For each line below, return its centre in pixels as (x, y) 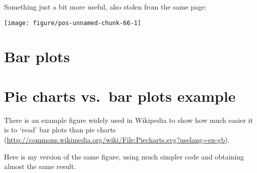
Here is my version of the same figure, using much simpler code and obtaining (124, 156)
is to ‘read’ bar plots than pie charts (60, 130)
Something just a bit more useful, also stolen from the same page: (106, 7)
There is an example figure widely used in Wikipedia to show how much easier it (128, 120)
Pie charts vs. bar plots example (120, 96)
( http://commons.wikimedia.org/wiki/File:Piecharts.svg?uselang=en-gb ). (117, 139)
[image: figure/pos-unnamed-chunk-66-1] (73, 23)
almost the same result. (40, 166)
